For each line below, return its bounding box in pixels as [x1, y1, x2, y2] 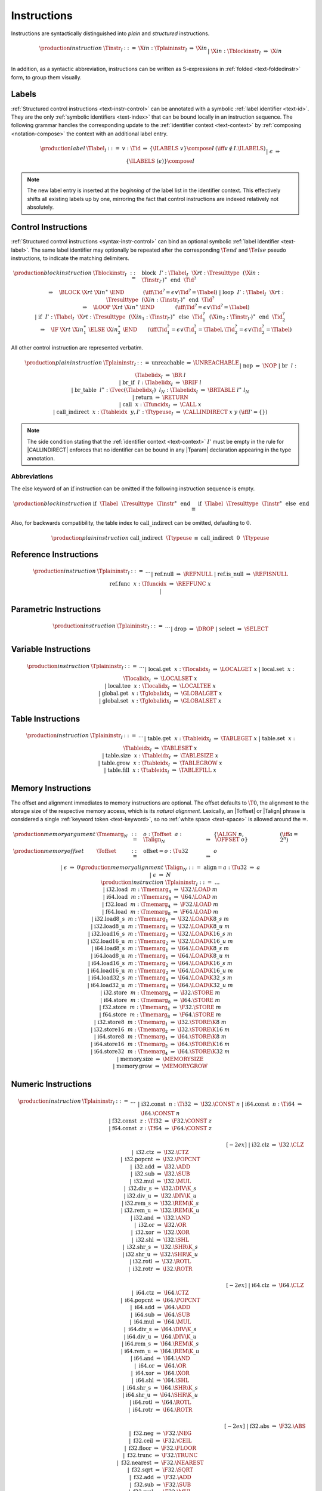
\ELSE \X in [88, 326, 118, 333]
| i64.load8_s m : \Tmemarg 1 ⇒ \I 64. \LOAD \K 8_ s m [91, 945, 230, 954]
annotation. [27, 454, 55, 462]
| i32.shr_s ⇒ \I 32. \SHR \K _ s [122, 1243, 198, 1251]
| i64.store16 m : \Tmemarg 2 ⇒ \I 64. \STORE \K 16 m [90, 1041, 230, 1049]
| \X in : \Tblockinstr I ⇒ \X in [208, 48, 283, 56]
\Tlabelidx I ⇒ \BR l [134, 372, 186, 380]
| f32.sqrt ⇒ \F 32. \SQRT [127, 1467, 194, 1473]
